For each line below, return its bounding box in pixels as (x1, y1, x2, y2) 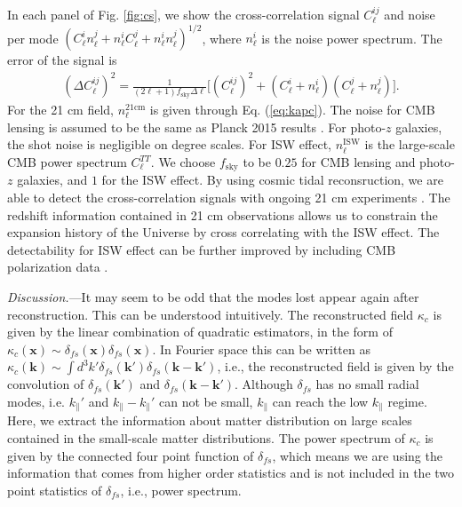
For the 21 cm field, (7, 100, 115, 119)
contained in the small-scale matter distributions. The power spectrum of (7, 429, 405, 448)
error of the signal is (7, 51, 117, 69)
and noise (384, 5, 435, 23)
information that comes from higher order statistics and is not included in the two (7, 463, 455, 482)
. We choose (150, 153, 216, 170)
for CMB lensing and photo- (301, 153, 455, 170)
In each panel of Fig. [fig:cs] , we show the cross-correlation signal (7, 5, 360, 23)
